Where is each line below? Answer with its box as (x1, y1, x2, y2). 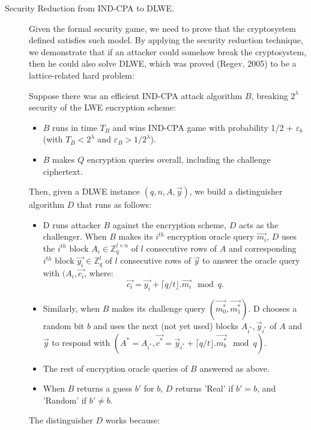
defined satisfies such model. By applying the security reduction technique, (29, 34, 303, 46)
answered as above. (199, 362, 270, 374)
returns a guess (76, 382, 133, 395)
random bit (43, 319, 85, 332)
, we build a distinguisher (189, 185, 283, 198)
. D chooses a (248, 301, 297, 314)
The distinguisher (29, 414, 93, 426)
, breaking (251, 89, 288, 101)
